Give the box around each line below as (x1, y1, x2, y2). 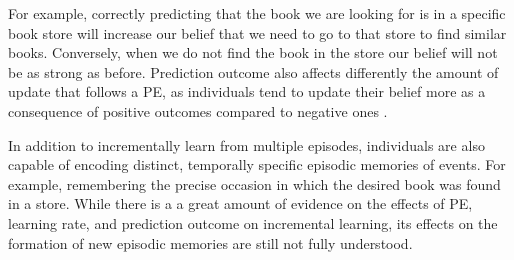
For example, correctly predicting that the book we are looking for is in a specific (8, 3, 506, 23)
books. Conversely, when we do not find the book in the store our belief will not (8, 42, 498, 63)
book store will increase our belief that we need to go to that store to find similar (8, 22, 507, 43)
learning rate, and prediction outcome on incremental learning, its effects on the (8, 212, 498, 233)
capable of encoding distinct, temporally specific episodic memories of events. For (8, 154, 506, 175)
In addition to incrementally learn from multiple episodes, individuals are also (8, 134, 485, 155)
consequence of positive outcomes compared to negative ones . (8, 100, 388, 121)
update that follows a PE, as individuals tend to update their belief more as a (8, 81, 486, 102)
